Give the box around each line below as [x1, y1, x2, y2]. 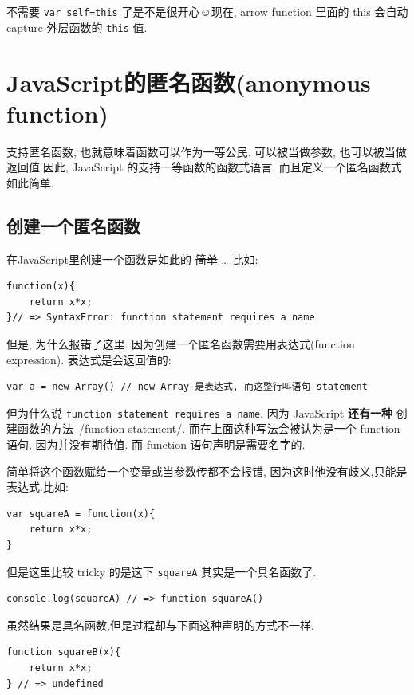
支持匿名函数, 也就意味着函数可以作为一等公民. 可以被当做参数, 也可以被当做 [6, 143, 407, 159]
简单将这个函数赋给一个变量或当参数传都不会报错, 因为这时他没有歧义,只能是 [6, 462, 408, 479]
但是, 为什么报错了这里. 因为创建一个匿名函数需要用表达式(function [6, 335, 355, 351]
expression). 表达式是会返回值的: [6, 351, 172, 367]
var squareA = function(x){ [6, 508, 156, 520]
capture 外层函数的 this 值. [6, 18, 148, 35]
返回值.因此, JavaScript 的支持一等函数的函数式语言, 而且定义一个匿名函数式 [6, 159, 402, 175]
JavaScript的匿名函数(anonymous [6, 65, 371, 98]
